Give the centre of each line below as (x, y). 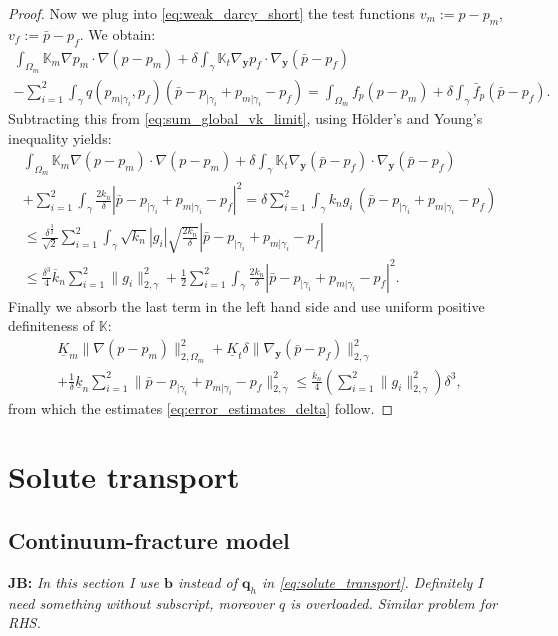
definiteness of (51, 325)
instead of (207, 581)
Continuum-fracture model (149, 539)
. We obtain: (117, 33)
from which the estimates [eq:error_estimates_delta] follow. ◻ (201, 407)
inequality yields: (60, 137)
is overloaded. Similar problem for (394, 602)
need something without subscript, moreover (141, 602)
